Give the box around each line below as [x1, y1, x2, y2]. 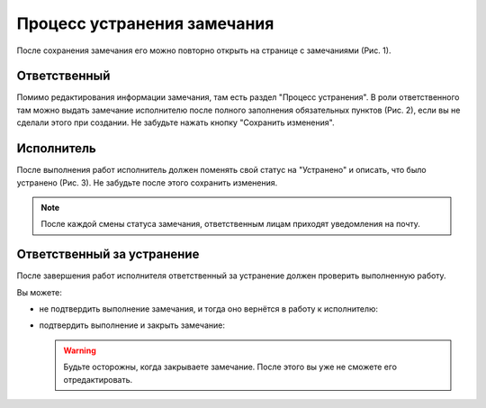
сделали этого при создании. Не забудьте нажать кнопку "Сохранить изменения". [16, 117, 335, 128]
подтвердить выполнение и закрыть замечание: [39, 320, 225, 331]
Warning [63, 345, 96, 356]
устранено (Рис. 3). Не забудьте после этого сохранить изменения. [16, 177, 278, 188]
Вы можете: [16, 286, 62, 297]
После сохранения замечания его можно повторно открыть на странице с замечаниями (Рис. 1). [16, 45, 391, 56]
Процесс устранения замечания [16, 14, 274, 33]
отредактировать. [63, 374, 133, 385]
